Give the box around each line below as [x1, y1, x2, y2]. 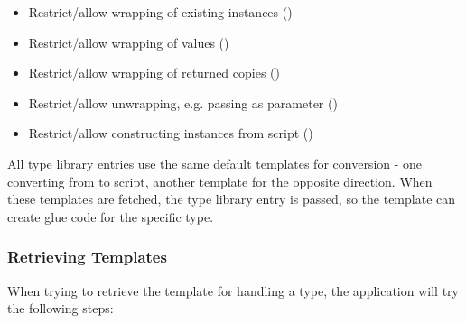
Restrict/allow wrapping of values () [28, 32, 229, 51]
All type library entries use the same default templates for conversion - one [7, 153, 423, 172]
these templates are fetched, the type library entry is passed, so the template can [7, 189, 456, 208]
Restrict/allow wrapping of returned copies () [28, 63, 280, 82]
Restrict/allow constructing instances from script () [28, 124, 313, 143]
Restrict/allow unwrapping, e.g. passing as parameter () [28, 93, 338, 112]
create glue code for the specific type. [7, 207, 214, 226]
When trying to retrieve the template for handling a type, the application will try [7, 281, 459, 300]
